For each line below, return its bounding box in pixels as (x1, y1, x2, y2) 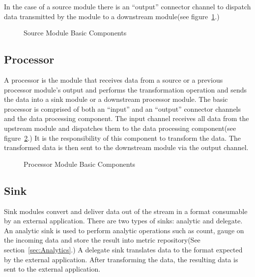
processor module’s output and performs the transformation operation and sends (4, 84, 247, 94)
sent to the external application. (4, 264, 101, 274)
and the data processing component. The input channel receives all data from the (4, 113, 249, 123)
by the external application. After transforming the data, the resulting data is (4, 254, 238, 264)
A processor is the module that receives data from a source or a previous (4, 74, 223, 85)
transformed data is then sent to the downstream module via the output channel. (4, 142, 249, 153)
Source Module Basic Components (24, 28, 127, 38)
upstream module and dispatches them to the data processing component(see (4, 123, 236, 133)
